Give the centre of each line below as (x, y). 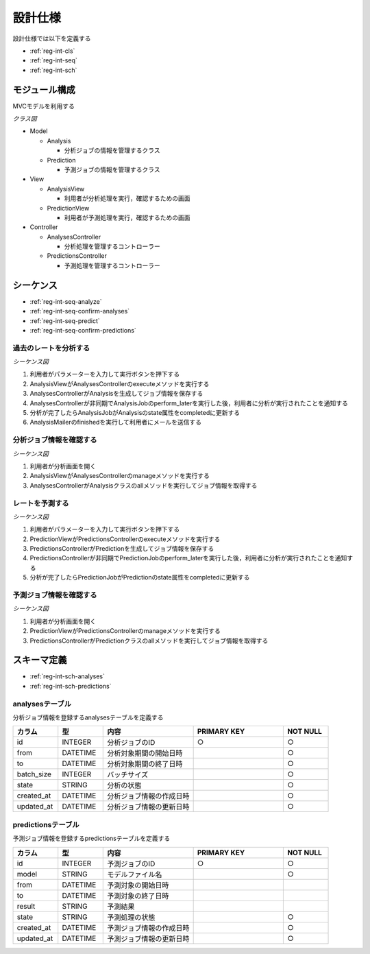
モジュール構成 (44, 90)
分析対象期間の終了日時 (145, 764)
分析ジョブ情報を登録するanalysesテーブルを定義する (88, 717)
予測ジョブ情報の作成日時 (148, 928)
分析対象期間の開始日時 (145, 753)
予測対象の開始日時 (138, 885)
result (26, 906)
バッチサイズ (128, 775)
